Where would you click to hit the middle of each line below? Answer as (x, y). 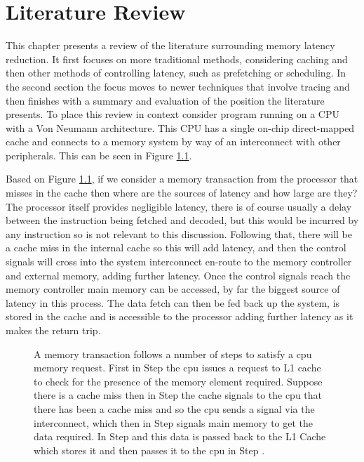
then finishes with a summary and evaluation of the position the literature (165, 100)
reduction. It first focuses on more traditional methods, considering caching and (177, 59)
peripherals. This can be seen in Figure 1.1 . (99, 155)
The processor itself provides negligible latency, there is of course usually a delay (179, 206)
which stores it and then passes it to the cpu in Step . (149, 450)
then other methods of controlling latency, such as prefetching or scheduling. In (176, 73)
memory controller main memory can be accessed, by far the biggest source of (173, 289)
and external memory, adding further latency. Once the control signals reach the (178, 275)
